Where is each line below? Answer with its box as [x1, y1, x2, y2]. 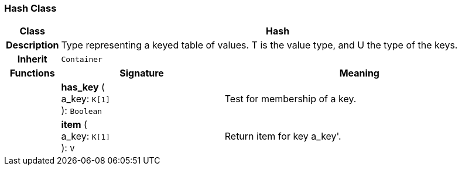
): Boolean [61, 105, 102, 117]
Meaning [339, 67, 379, 79]
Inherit [17, 53, 47, 65]
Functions [9, 67, 55, 79]
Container [61, 54, 102, 64]
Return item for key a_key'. [224, 130, 341, 143]
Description [6, 39, 59, 51]
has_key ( [61, 81, 105, 93]
